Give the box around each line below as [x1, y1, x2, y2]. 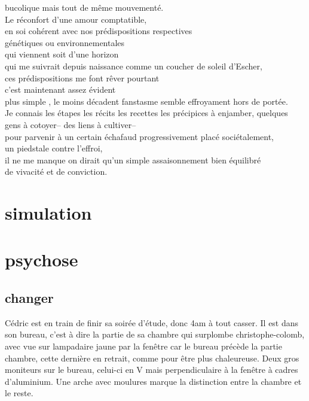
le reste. [5, 387, 33, 399]
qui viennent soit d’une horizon [5, 48, 119, 60]
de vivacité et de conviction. [5, 165, 108, 178]
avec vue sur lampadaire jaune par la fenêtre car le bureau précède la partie [5, 340, 282, 353]
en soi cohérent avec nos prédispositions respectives [5, 25, 192, 37]
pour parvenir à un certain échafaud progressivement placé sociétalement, [5, 130, 274, 142]
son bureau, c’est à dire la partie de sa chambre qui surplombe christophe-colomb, [5, 328, 305, 341]
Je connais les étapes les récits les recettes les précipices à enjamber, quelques [5, 107, 288, 119]
